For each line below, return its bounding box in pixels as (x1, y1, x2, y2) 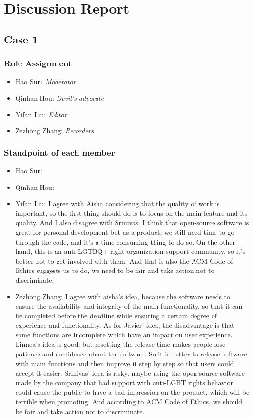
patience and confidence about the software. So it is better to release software (15, 349, 247, 359)
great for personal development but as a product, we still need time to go (15, 227, 234, 237)
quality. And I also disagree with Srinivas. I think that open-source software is (15, 217, 249, 228)
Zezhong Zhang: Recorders (15, 125, 94, 136)
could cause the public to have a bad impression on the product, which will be (15, 387, 250, 397)
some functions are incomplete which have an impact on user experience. (15, 329, 233, 339)
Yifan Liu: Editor (15, 109, 67, 119)
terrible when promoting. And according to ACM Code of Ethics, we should (15, 397, 243, 407)
